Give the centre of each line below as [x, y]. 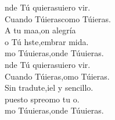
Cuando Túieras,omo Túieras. [57, 76]
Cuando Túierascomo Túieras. [58, 18]
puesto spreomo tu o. [42, 99]
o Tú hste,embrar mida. [47, 41]
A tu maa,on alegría [40, 30]
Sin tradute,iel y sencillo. [49, 88]
